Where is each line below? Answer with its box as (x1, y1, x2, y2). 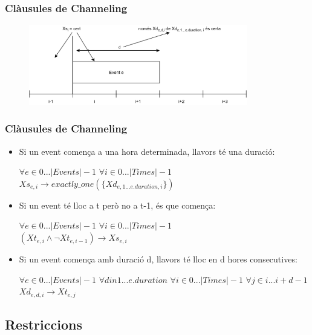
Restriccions (5, 315, 82, 334)
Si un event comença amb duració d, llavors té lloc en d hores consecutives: (19, 253, 297, 265)
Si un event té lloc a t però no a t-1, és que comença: (19, 198, 216, 211)
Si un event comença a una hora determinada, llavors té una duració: (19, 145, 275, 157)
